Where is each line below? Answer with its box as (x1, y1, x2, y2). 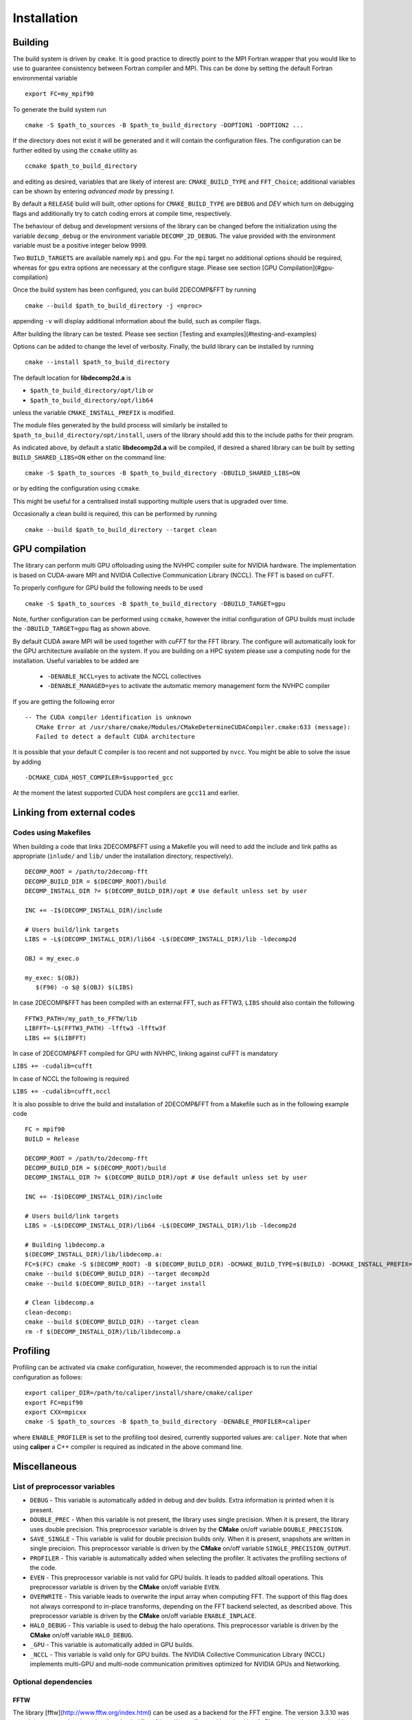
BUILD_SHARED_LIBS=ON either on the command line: (12, 453, 166, 461)
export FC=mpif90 (25, 1399, 83, 1406)
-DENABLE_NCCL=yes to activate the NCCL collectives (47, 671, 202, 680)
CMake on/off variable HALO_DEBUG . (30, 1631, 134, 1639)
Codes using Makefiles (12, 828, 91, 837)
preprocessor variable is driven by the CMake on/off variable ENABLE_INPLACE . (30, 1612, 257, 1620)
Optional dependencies (12, 1677, 93, 1686)
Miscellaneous (12, 1461, 77, 1472)
